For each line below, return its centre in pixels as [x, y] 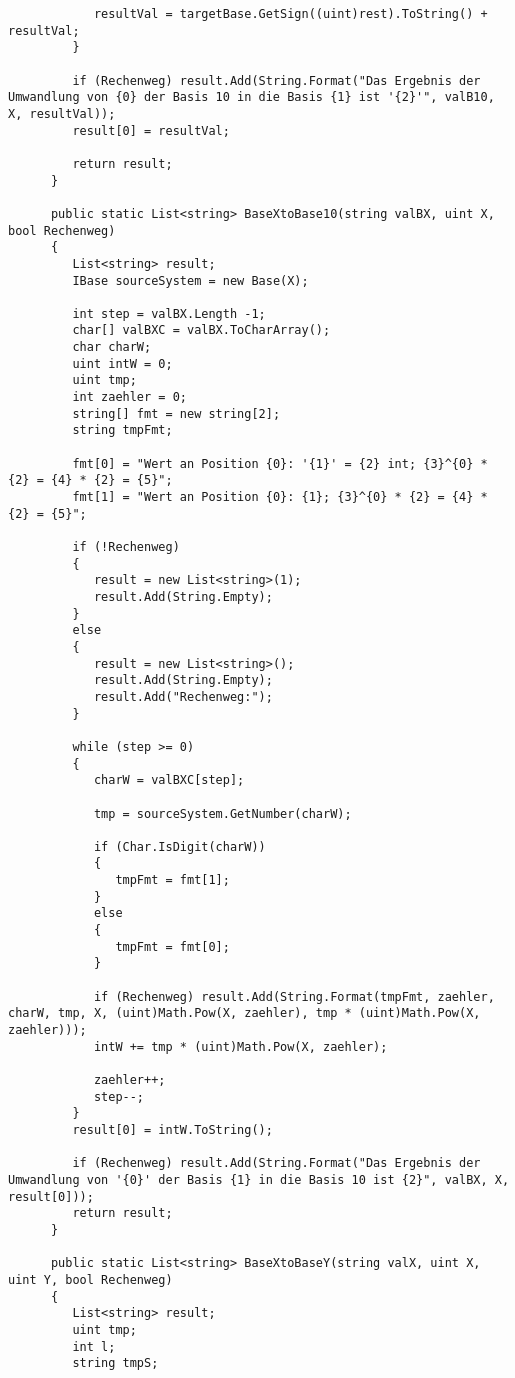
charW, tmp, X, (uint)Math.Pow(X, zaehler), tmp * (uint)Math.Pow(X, [244, 1013]
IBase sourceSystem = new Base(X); [190, 280]
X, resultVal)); [62, 113]
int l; [94, 1346]
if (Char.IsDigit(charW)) [179, 846]
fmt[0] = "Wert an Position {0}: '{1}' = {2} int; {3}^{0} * [280, 463]
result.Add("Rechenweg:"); [183, 696]
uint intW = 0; [122, 363]
